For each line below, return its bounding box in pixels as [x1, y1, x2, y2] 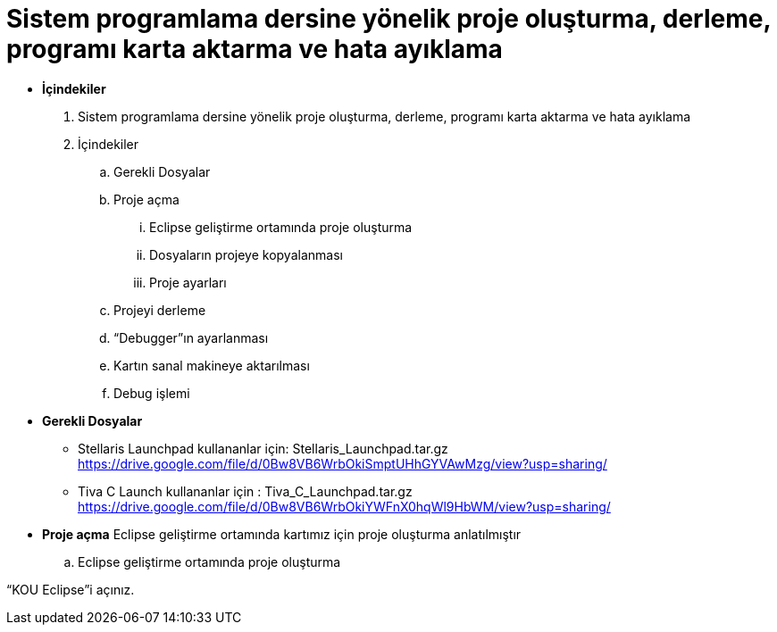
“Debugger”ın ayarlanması [113, 329, 269, 345]
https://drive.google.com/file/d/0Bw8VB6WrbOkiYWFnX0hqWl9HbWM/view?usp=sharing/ [78, 498, 611, 514]
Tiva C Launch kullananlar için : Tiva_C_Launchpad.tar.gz [78, 483, 413, 499]
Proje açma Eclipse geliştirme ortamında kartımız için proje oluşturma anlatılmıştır [42, 526, 522, 542]
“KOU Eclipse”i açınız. [6, 581, 135, 597]
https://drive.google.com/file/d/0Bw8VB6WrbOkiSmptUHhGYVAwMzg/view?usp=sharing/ [78, 455, 607, 471]
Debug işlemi [113, 385, 190, 401]
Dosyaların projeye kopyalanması [149, 246, 343, 262]
